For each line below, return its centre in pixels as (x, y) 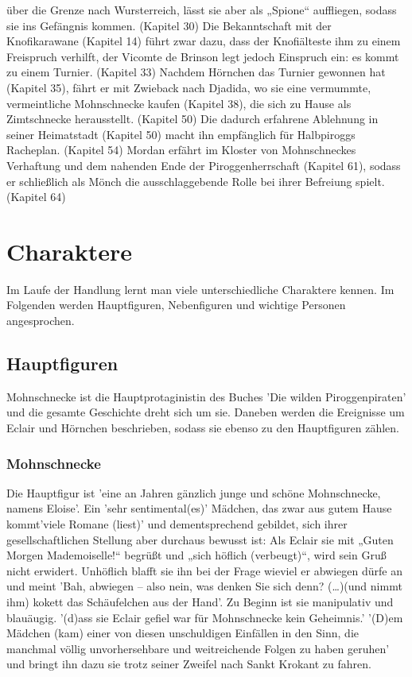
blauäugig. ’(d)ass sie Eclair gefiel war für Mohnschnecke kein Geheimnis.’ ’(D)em (205, 617)
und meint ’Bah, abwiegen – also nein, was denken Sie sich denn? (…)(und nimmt (204, 586)
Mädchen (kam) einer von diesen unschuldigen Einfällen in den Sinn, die (183, 633)
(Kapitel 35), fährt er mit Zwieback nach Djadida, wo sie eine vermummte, (189, 87)
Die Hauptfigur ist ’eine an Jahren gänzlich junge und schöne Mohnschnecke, (194, 492)
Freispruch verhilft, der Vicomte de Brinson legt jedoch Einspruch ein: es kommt (203, 56)
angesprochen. (41, 321)
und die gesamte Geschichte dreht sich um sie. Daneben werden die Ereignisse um (206, 412)
